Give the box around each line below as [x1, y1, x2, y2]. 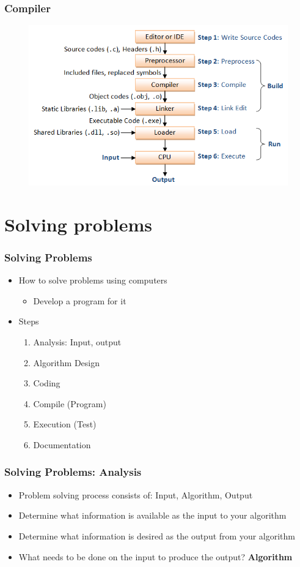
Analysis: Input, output [33, 335, 122, 348]
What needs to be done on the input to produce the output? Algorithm [18, 550, 293, 563]
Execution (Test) [33, 418, 97, 430]
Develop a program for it [33, 294, 126, 307]
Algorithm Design [33, 356, 100, 369]
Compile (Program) [33, 397, 106, 410]
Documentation [33, 438, 91, 451]
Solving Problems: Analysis [4, 464, 142, 479]
